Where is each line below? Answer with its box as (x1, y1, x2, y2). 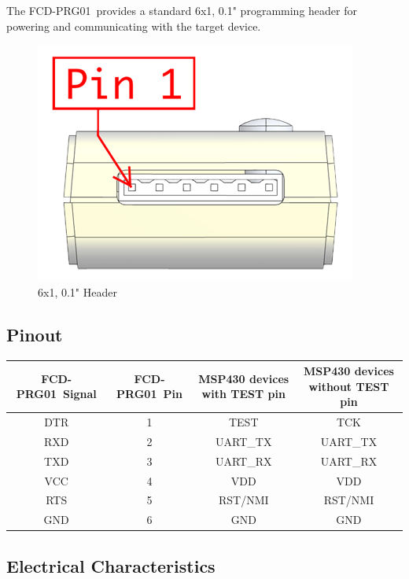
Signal (63, 385, 97, 402)
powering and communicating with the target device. (6, 17, 261, 34)
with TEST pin (201, 385, 286, 402)
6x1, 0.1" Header (38, 283, 117, 300)
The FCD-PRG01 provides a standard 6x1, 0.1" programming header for (6, 2, 357, 18)
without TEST (308, 378, 389, 394)
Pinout (6, 322, 63, 346)
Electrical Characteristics (6, 553, 216, 577)
